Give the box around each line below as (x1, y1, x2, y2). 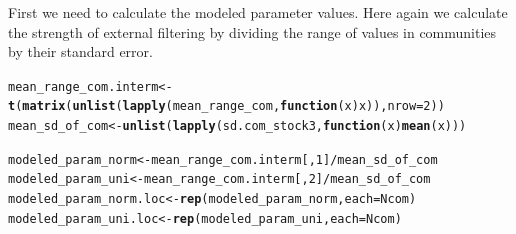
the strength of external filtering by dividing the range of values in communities (8, 21, 497, 42)
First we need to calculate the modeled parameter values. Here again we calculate (8, 2, 508, 22)
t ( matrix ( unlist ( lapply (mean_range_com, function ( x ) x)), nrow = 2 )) (8, 99, 445, 114)
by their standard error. (8, 41, 153, 62)
